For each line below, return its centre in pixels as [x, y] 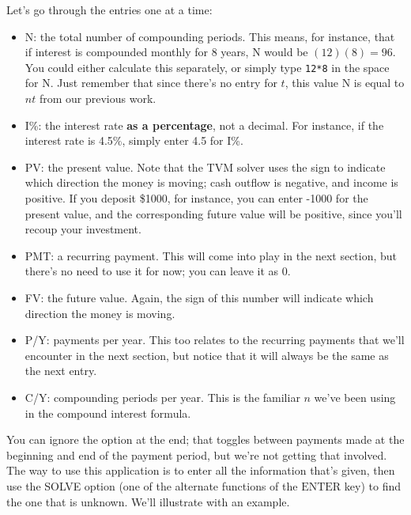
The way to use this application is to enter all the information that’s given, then [201, 470]
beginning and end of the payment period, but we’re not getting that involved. [197, 454]
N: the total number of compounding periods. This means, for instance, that [210, 36]
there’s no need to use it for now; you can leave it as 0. [158, 271]
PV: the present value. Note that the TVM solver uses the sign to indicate [205, 167]
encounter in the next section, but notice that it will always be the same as [207, 355]
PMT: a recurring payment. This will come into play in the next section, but [211, 255]
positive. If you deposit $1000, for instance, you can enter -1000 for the [196, 198]
